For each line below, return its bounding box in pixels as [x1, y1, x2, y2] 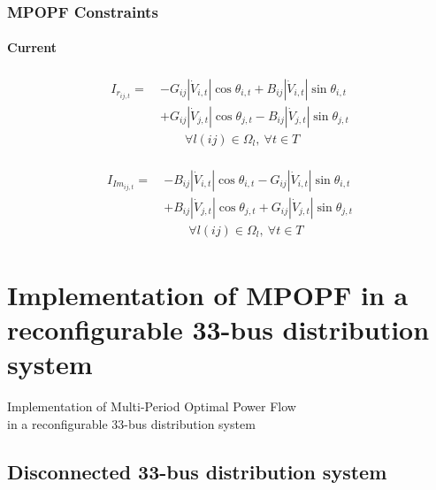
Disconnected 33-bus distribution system [7, 457, 387, 485]
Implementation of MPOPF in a [7, 277, 409, 313]
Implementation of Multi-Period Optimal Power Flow [7, 397, 296, 416]
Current [7, 38, 57, 57]
